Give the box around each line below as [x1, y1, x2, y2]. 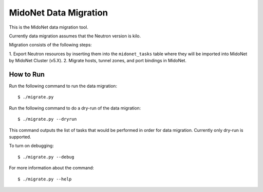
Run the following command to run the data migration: [9, 83, 117, 89]
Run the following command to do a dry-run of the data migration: [9, 105, 141, 111]
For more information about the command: [9, 165, 94, 171]
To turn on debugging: [9, 143, 54, 149]
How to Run [9, 70, 45, 79]
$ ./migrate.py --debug [18, 154, 75, 160]
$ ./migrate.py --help [18, 176, 72, 182]
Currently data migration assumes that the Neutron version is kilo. [9, 33, 141, 39]
